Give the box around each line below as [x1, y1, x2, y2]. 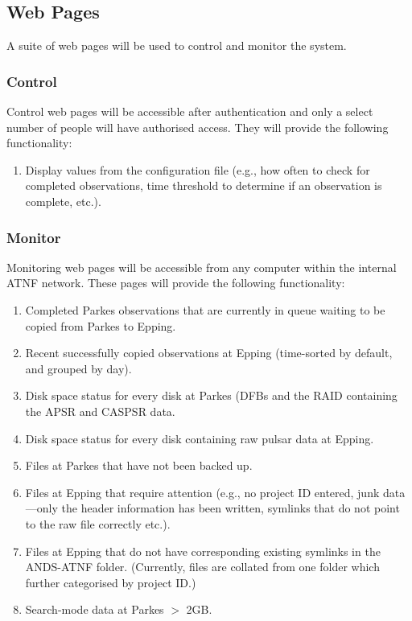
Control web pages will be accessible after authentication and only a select [6, 103, 373, 120]
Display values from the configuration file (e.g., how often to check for [25, 161, 370, 178]
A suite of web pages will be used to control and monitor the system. [6, 37, 347, 54]
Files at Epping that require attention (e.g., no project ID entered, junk [25, 483, 380, 500]
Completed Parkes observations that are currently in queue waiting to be [25, 301, 385, 318]
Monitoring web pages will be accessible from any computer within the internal [6, 258, 397, 275]
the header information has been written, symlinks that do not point [61, 500, 400, 516]
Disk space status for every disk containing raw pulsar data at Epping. [25, 430, 374, 446]
